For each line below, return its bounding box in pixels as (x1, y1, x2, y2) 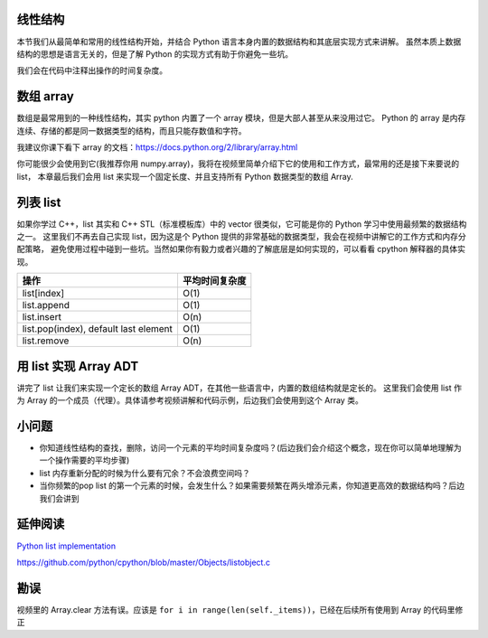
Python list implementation (16, 540, 117, 551)
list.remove (22, 334, 70, 347)
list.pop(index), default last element (22, 323, 174, 335)
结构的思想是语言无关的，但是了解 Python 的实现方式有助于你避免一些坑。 (16, 48, 294, 59)
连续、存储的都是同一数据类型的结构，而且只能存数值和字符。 (16, 125, 247, 136)
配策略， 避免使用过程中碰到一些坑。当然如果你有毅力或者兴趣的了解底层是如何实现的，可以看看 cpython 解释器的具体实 (16, 244, 465, 255)
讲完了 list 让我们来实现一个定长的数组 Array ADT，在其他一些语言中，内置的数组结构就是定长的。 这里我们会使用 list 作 (16, 382, 463, 393)
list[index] (22, 287, 65, 300)
